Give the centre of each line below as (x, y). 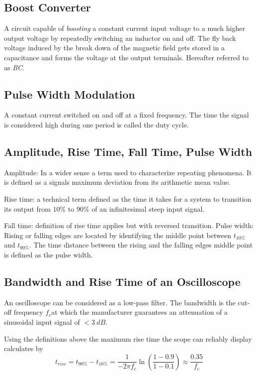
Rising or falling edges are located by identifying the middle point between (118, 235)
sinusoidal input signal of (42, 321)
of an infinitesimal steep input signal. (148, 208)
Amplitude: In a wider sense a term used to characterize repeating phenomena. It (128, 172)
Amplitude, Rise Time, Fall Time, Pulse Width (128, 151)
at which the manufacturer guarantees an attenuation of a (140, 312)
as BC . (14, 67)
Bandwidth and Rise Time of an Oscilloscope (122, 281)
